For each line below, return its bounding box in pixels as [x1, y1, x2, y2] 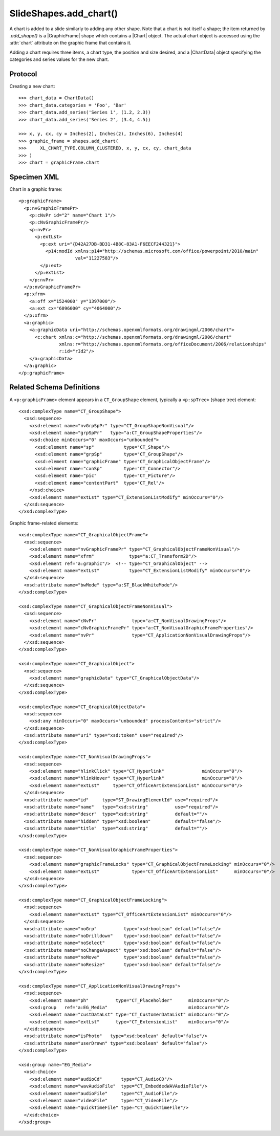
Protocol [9, 70, 37, 78]
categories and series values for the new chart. [9, 56, 110, 62]
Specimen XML [9, 172, 59, 181]
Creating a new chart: [9, 83, 55, 90]
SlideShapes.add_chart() [9, 8, 118, 19]
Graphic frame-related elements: [9, 520, 79, 526]
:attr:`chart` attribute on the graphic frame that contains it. [9, 40, 132, 46]
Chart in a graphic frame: [9, 186, 62, 192]
